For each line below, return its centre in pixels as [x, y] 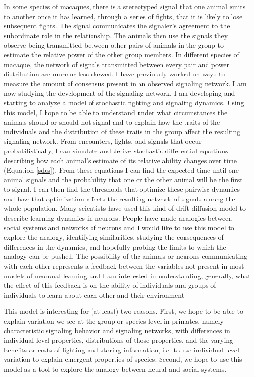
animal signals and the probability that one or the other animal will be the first [123, 179]
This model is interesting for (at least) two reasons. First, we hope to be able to [124, 311]
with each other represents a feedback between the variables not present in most [124, 266]
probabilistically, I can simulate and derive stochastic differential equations [116, 150]
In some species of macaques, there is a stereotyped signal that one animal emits [125, 6]
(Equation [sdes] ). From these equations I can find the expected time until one [121, 170]
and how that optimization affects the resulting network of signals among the [120, 198]
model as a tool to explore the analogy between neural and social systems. [115, 368]
